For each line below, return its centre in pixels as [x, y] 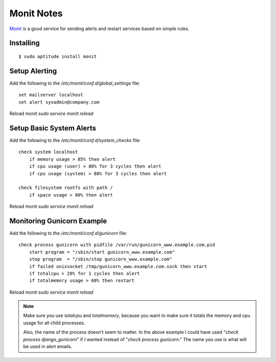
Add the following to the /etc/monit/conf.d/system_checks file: [75, 140]
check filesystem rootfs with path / [66, 188]
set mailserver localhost [51, 95]
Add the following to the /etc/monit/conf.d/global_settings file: [75, 83]
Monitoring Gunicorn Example [58, 221]
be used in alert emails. [48, 347]
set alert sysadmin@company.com [59, 102]
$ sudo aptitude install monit [58, 56]
